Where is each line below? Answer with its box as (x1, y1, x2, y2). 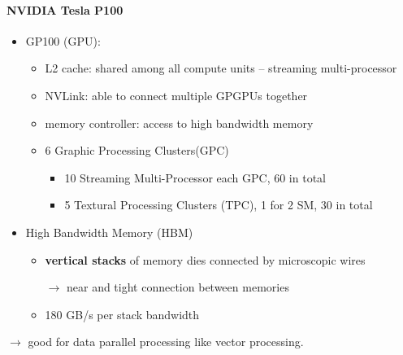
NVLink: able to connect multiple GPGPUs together (45, 86, 308, 103)
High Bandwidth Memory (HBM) (25, 223, 193, 240)
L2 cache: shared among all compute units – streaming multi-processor (45, 59, 397, 77)
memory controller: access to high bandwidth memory (45, 114, 314, 131)
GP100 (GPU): (25, 32, 101, 49)
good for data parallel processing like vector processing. (28, 333, 304, 350)
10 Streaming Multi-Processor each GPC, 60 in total (64, 169, 326, 186)
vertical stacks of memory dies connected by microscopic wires (45, 251, 366, 268)
